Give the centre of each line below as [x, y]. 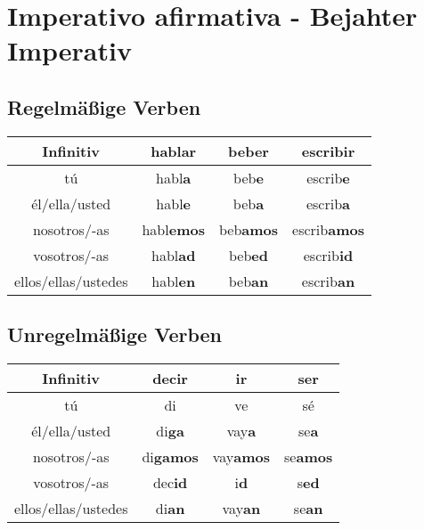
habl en [174, 281]
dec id [170, 482]
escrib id [328, 255]
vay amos [241, 456]
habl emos [173, 229]
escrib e [328, 177]
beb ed [248, 255]
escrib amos [328, 229]
